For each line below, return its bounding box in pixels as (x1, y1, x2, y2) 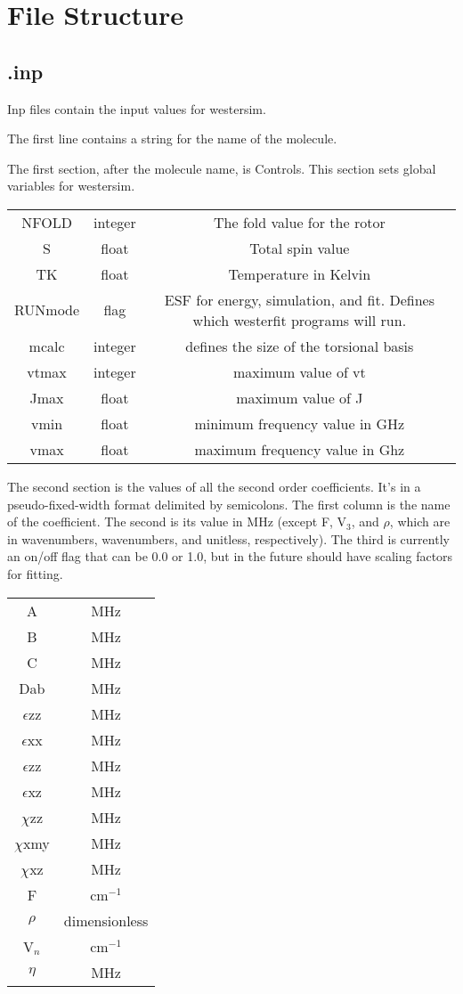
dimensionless (63, 909, 149, 931)
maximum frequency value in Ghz (194, 438, 405, 460)
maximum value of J (236, 387, 363, 408)
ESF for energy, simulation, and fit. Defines (164, 289, 435, 310)
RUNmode (14, 299, 80, 321)
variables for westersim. (7, 176, 135, 195)
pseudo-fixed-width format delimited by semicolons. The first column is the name (7, 494, 451, 513)
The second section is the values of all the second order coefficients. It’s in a (7, 477, 421, 495)
